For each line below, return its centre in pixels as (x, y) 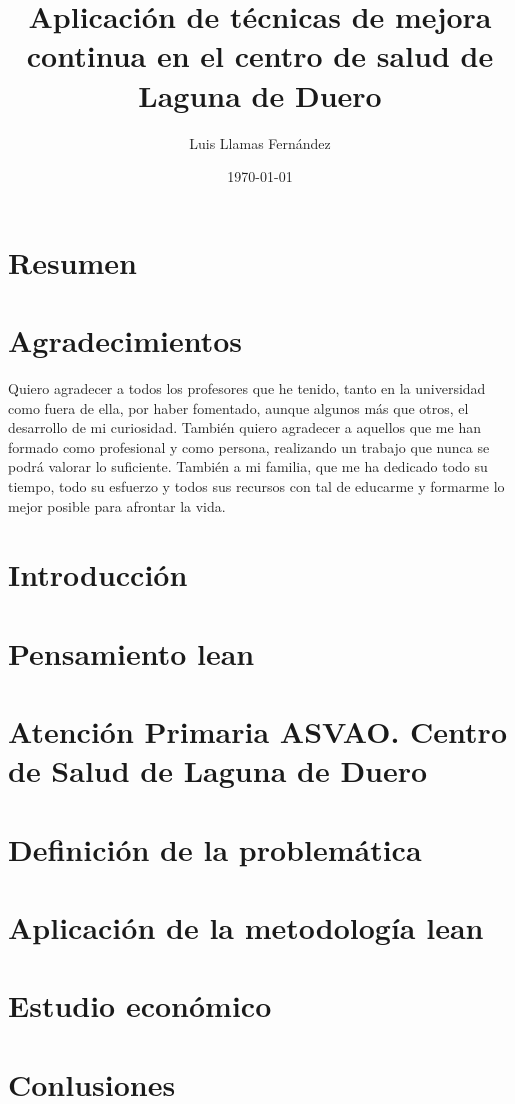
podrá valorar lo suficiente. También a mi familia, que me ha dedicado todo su (248, 466)
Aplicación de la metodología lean (246, 927)
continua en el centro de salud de (260, 55)
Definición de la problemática (215, 848)
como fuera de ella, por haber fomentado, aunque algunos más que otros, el (238, 407)
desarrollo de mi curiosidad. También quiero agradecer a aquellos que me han (244, 427)
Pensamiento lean (131, 652)
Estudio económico (140, 1005)
